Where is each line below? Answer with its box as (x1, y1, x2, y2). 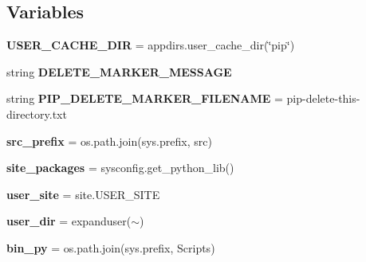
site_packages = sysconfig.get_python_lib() (6, 159, 234, 176)
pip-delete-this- (286, 90, 360, 107)
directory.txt (6, 105, 67, 122)
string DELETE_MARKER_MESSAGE (6, 63, 232, 80)
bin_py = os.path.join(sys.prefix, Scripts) (6, 239, 215, 256)
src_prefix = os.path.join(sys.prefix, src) (6, 132, 212, 149)
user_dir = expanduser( (6, 213, 132, 229)
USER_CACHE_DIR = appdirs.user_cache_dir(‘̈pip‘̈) (6, 37, 295, 53)
